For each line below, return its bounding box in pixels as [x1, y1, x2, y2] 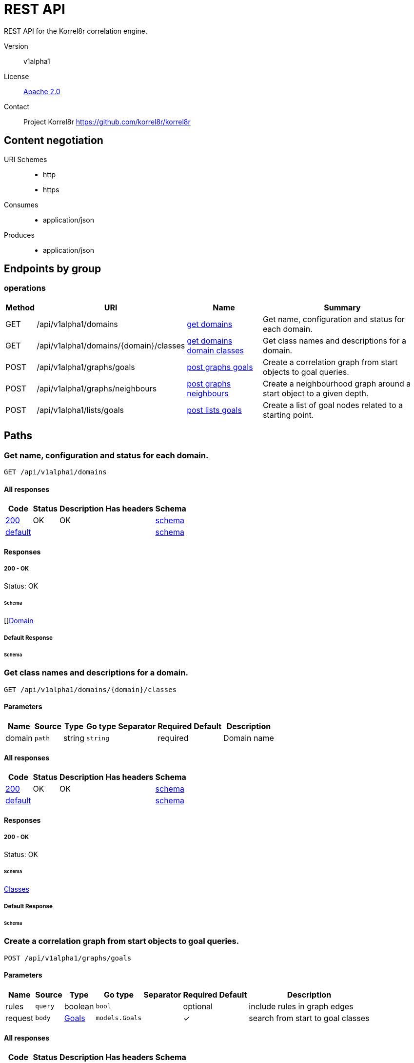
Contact [4, 102, 29, 111]
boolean [64, 1001, 94, 1011]
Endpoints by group [4, 263, 101, 275]
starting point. [262, 409, 314, 420]
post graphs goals [187, 362, 253, 372]
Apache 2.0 [23, 87, 60, 96]
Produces [4, 230, 35, 239]
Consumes [4, 200, 39, 209]
